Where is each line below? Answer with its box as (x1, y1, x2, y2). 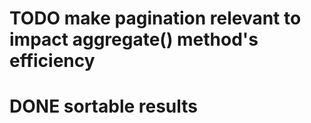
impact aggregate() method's (9, 28, 259, 51)
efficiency (9, 50, 96, 72)
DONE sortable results (9, 95, 199, 118)
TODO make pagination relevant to (9, 7, 302, 30)
